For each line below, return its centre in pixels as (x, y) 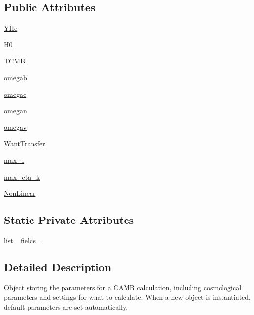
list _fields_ (23, 240)
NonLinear (20, 193)
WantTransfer (25, 143)
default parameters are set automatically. (66, 306)
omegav (15, 127)
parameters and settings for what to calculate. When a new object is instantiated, (127, 297)
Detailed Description (58, 267)
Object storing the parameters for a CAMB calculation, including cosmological (123, 287)
